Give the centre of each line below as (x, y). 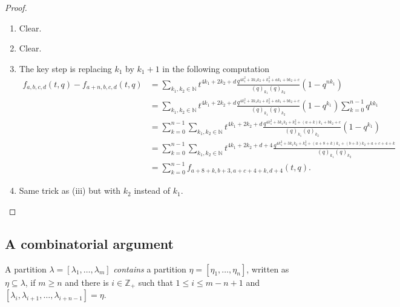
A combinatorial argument (89, 243)
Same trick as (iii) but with (70, 190)
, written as (268, 269)
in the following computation (216, 68)
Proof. (16, 7)
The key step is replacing (65, 68)
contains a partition (150, 269)
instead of (152, 190)
